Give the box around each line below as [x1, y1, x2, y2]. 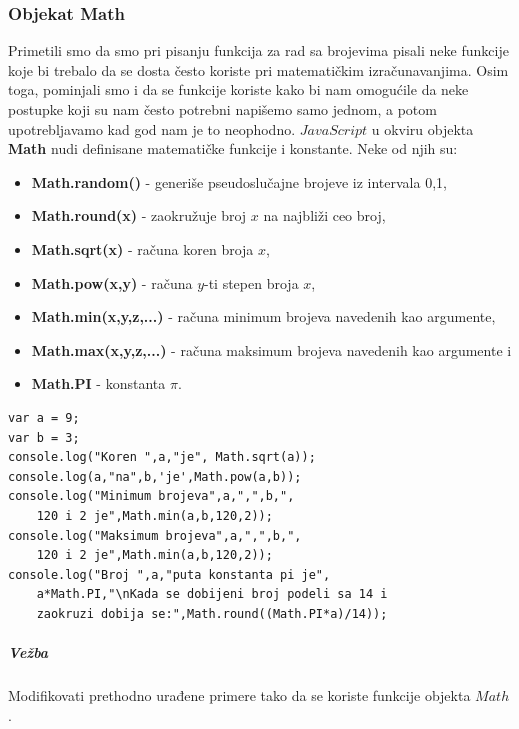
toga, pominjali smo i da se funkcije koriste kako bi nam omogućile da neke [8, 79, 469, 100]
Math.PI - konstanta [31, 373, 166, 394]
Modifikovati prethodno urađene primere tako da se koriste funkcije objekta [8, 685, 471, 706]
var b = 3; [8, 430, 80, 445]
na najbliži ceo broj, [263, 205, 386, 226]
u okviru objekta [371, 118, 474, 139]
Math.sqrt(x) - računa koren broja [31, 238, 254, 259]
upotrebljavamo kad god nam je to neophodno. [8, 118, 296, 139]
